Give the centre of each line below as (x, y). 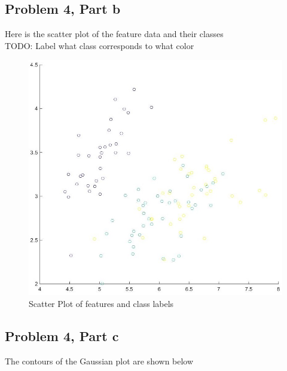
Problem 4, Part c (62, 335)
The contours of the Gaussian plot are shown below (99, 361)
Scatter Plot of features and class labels (101, 303)
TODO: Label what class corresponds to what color (100, 45)
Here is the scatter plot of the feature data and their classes (114, 34)
